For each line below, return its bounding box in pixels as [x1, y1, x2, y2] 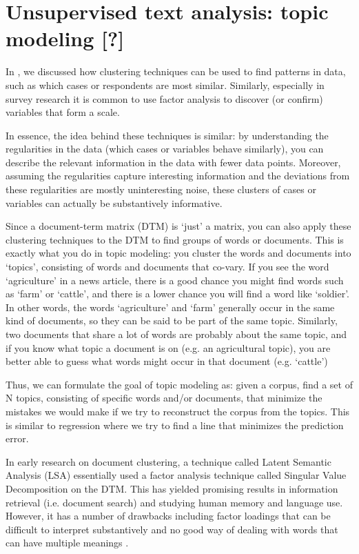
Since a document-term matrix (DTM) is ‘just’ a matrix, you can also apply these [6, 219, 351, 233]
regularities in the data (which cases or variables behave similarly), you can [6, 141, 324, 156]
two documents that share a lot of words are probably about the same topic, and [6, 327, 347, 341]
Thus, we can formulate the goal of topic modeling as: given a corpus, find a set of [6, 377, 353, 391]
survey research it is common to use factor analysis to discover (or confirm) [6, 91, 323, 106]
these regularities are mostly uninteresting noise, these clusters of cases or [6, 182, 316, 197]
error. [6, 431, 29, 446]
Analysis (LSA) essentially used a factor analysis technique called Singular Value [6, 468, 347, 482]
